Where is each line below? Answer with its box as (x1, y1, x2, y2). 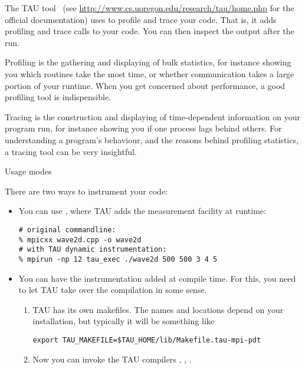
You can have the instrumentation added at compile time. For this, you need (18, 272, 296, 284)
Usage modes (5, 165, 52, 177)
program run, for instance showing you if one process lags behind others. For (5, 122, 282, 134)
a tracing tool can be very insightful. (5, 145, 137, 157)
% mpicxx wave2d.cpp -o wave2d (18, 235, 142, 244)
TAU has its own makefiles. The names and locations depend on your (32, 303, 284, 315)
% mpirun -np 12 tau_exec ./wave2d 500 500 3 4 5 (18, 255, 218, 263)
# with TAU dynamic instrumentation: (18, 245, 167, 254)
